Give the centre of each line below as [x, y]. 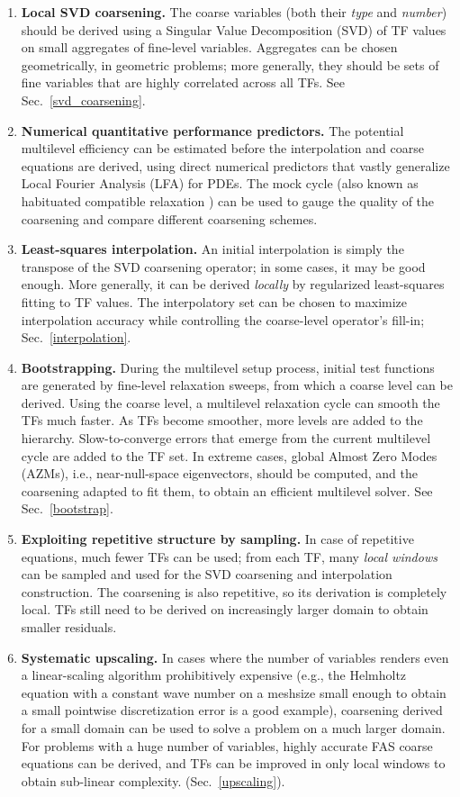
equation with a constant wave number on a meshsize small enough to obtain [234, 692]
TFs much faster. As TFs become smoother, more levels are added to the [222, 420]
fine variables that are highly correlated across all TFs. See [183, 82]
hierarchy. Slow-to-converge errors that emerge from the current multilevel [226, 438]
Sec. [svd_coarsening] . [83, 100]
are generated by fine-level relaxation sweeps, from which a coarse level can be [237, 385]
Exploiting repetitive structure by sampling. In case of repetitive [217, 539]
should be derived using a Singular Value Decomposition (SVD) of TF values [234, 29]
